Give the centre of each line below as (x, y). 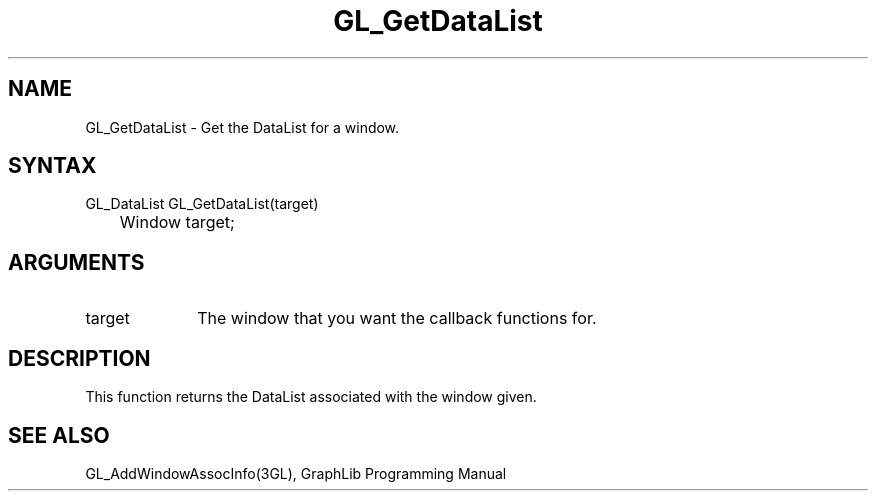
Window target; (177, 222)
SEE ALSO (59, 435)
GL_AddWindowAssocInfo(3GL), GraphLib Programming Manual (296, 473)
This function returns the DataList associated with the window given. (311, 397)
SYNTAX (52, 166)
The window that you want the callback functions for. (397, 318)
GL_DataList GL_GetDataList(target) (202, 204)
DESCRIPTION (79, 358)
